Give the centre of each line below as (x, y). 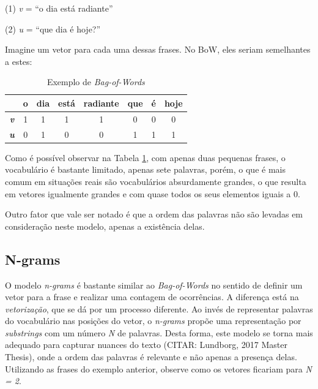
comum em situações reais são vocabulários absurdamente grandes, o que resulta (156, 181)
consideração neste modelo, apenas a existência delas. (105, 226)
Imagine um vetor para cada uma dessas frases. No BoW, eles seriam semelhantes (158, 49)
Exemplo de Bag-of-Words (96, 82)
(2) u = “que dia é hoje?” (53, 28)
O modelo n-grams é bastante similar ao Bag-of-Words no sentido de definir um (154, 285)
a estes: (19, 61)
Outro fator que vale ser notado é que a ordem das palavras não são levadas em (154, 214)
